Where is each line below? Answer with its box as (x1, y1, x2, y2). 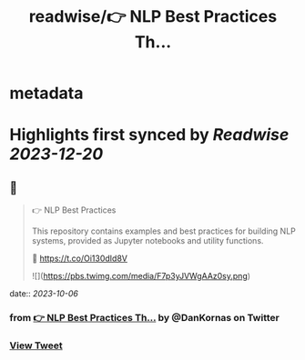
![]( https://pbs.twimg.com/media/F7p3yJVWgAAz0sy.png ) (31, 271, 251, 282)
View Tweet (9, 339, 64, 352)
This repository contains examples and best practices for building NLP (31, 225, 296, 236)
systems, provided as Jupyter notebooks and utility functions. (31, 235, 264, 246)
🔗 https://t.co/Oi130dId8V (31, 253, 127, 264)
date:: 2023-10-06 (9, 288, 79, 299)
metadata (9, 83, 84, 104)
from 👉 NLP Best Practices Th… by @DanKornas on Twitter (9, 312, 280, 325)
